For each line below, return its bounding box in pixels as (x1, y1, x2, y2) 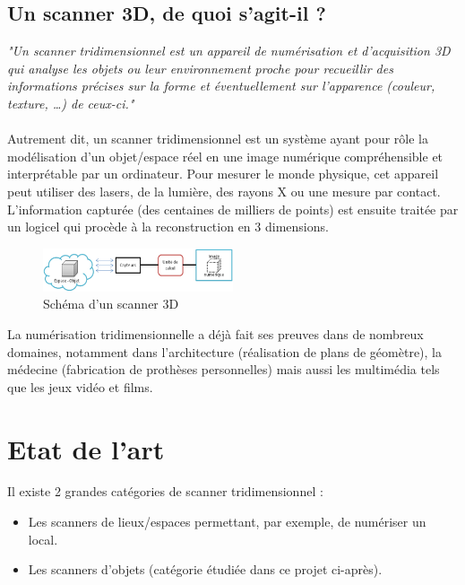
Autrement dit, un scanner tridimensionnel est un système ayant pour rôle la (7, 129, 428, 148)
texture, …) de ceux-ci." (7, 93, 134, 112)
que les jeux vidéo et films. (7, 377, 153, 396)
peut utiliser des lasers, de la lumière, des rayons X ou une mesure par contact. (7, 181, 441, 200)
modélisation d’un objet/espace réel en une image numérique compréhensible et (7, 146, 443, 165)
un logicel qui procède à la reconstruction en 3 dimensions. (7, 217, 329, 236)
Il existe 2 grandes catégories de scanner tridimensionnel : (7, 482, 323, 501)
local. (28, 529, 58, 548)
